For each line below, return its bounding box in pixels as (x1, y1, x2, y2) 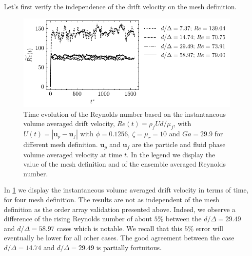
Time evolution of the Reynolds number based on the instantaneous (23, 108, 226, 119)
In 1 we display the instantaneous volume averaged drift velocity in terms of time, (4, 185, 249, 195)
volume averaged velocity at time (23, 149, 122, 159)
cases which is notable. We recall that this (57, 223, 182, 233)
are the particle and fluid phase (132, 139, 226, 149)
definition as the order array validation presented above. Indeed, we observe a (4, 204, 235, 214)
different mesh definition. (23, 139, 98, 149)
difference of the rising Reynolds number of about (4, 213, 152, 224)
